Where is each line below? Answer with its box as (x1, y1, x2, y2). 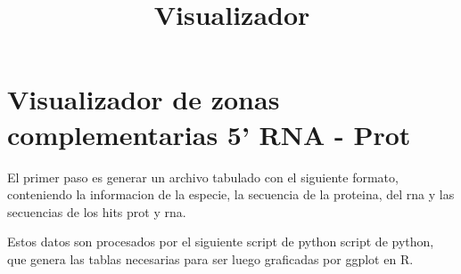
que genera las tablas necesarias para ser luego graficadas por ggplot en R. (7, 249, 414, 268)
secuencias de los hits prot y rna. (7, 202, 186, 221)
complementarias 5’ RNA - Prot (7, 116, 411, 152)
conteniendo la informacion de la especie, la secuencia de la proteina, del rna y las (7, 185, 455, 204)
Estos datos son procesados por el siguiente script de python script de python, (7, 232, 434, 251)
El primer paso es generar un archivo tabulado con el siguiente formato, (7, 167, 399, 186)
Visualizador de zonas (7, 81, 280, 117)
